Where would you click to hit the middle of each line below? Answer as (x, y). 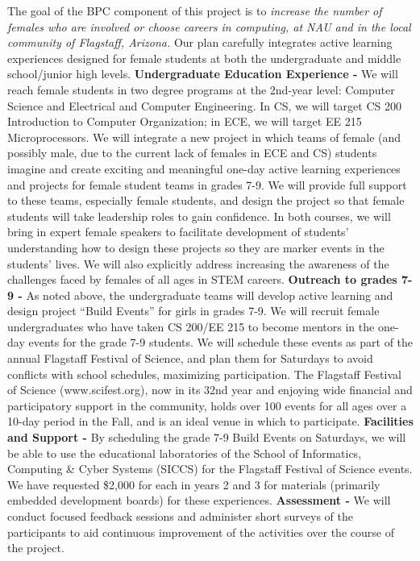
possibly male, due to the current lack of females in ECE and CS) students (192, 153)
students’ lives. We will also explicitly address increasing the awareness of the (198, 263)
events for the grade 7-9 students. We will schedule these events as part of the (221, 342)
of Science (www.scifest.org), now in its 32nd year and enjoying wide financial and (210, 390)
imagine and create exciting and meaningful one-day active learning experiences (204, 168)
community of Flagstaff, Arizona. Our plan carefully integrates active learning (200, 42)
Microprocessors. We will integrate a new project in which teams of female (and (204, 137)
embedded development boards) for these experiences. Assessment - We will (199, 500)
